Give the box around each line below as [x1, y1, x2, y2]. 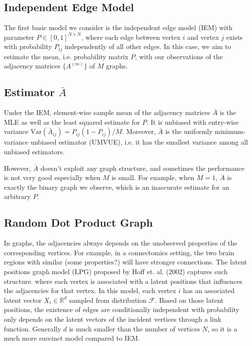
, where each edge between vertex [81, 32, 181, 42]
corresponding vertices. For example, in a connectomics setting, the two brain [4, 247, 235, 257]
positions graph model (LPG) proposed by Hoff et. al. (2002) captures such [4, 266, 228, 276]
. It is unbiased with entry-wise [146, 116, 239, 127]
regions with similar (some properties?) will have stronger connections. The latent [4, 257, 247, 267]
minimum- [215, 126, 246, 136]
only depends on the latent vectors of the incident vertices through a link [4, 313, 221, 324]
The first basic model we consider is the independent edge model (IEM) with [4, 22, 233, 33]
